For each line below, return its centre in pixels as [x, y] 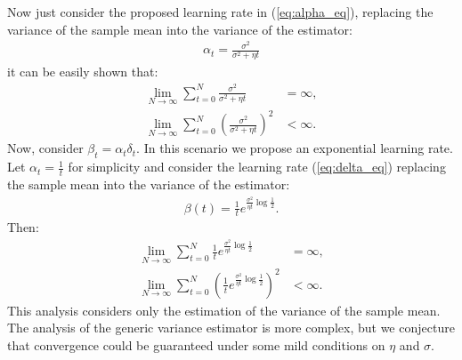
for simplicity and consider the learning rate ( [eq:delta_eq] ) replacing [257, 167]
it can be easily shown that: [83, 72]
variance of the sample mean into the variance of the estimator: [180, 29]
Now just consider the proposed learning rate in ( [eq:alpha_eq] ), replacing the [220, 12]
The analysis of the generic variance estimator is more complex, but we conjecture [231, 328]
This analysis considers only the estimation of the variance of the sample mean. [224, 310]
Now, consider [45, 148]
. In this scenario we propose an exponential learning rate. [295, 148]
